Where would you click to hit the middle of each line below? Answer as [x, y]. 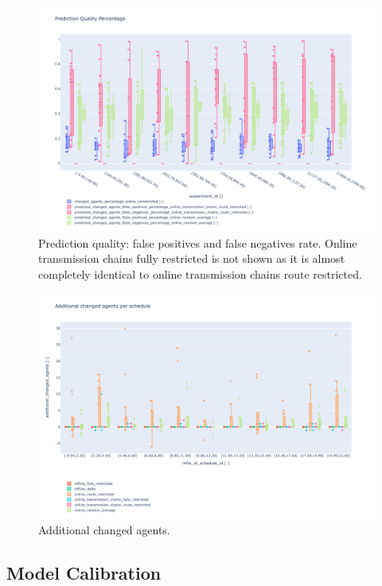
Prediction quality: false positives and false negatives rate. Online [198, 242]
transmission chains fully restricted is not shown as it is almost [192, 258]
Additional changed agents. [104, 530]
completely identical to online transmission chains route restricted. [200, 274]
